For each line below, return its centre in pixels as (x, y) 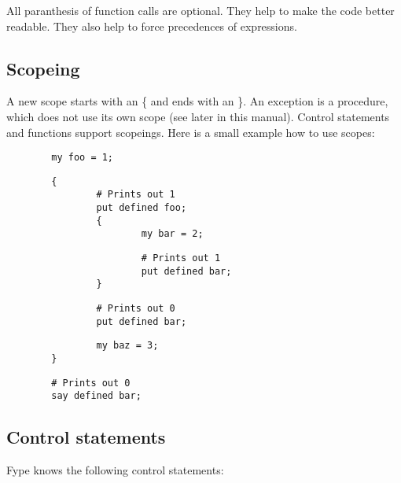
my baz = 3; (127, 346)
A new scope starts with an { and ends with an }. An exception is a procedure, (197, 101)
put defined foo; (142, 208)
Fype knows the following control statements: (115, 470)
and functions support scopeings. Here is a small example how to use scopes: (191, 132)
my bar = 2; (172, 234)
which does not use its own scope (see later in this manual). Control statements (198, 116)
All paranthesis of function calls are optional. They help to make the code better (200, 10)
